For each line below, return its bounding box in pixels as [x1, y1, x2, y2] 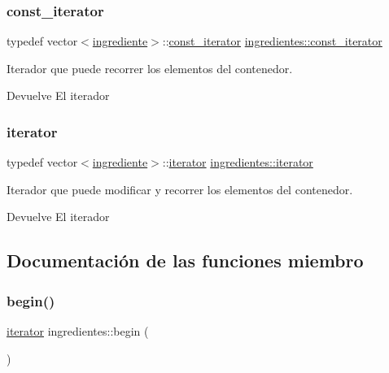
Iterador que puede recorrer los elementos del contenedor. [7, 59, 293, 76]
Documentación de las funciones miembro [7, 248, 364, 273]
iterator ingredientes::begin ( [7, 323, 149, 339]
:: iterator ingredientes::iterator [162, 154, 313, 171]
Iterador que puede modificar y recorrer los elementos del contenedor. [7, 180, 353, 197]
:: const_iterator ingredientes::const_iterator [162, 33, 382, 50]
